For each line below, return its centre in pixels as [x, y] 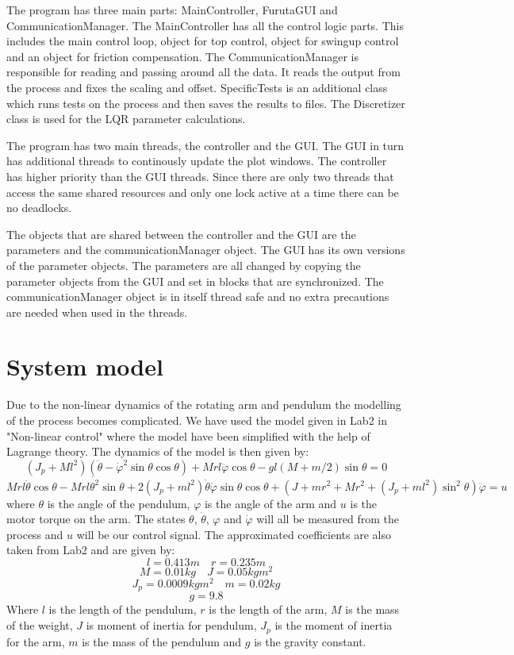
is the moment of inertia [334, 625]
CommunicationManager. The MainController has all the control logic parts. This [205, 25]
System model [85, 366]
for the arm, [36, 641]
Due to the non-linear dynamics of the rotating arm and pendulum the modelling [204, 405]
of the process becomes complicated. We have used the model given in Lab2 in [197, 420]
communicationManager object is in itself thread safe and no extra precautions [198, 297]
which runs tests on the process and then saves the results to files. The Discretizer [206, 103]
